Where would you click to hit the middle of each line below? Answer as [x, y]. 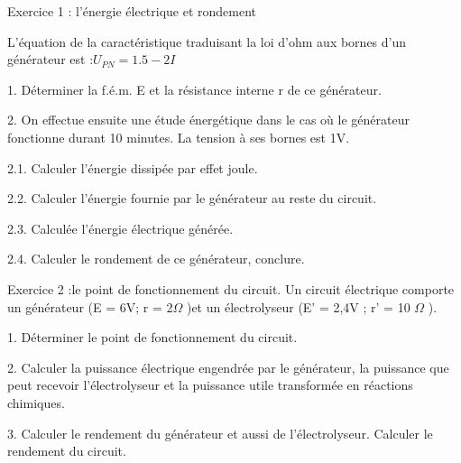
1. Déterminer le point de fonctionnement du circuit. [152, 337]
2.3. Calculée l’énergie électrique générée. [120, 228]
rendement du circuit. [67, 451]
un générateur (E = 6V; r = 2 [90, 306]
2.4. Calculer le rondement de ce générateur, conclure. [156, 259]
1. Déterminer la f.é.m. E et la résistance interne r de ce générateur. [194, 89]
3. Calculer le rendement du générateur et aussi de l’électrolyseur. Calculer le [220, 433]
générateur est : [51, 59]
